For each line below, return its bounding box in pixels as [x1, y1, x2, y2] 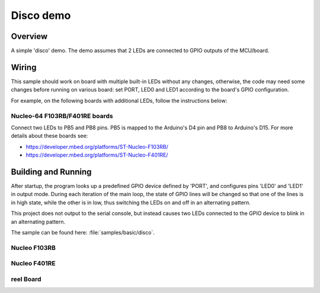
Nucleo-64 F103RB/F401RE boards [11, 112, 113, 120]
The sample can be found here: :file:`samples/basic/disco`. [11, 229, 155, 236]
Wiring [11, 62, 37, 72]
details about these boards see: [11, 132, 88, 139]
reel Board [11, 275, 41, 283]
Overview [11, 31, 48, 41]
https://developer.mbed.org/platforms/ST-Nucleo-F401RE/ [25, 151, 168, 159]
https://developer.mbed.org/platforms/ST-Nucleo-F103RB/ [25, 143, 168, 150]
